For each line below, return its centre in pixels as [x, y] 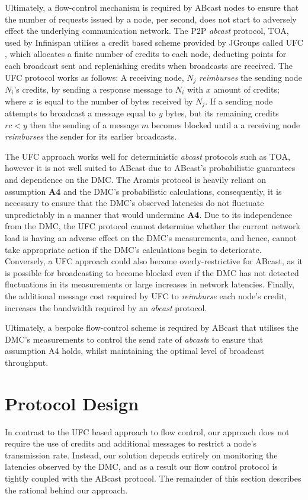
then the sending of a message [84, 124]
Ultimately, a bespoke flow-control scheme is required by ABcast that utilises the [152, 327]
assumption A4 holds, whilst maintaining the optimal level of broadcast [134, 351]
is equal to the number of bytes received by [115, 101]
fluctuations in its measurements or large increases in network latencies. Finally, [150, 284]
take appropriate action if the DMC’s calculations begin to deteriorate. [133, 249]
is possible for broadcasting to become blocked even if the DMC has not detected [152, 272]
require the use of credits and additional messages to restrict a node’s [131, 443]
